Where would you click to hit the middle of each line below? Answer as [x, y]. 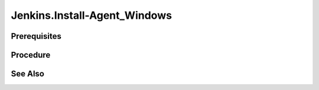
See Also [27, 74]
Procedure [31, 55]
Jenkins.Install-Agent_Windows [92, 15]
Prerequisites [36, 36]
